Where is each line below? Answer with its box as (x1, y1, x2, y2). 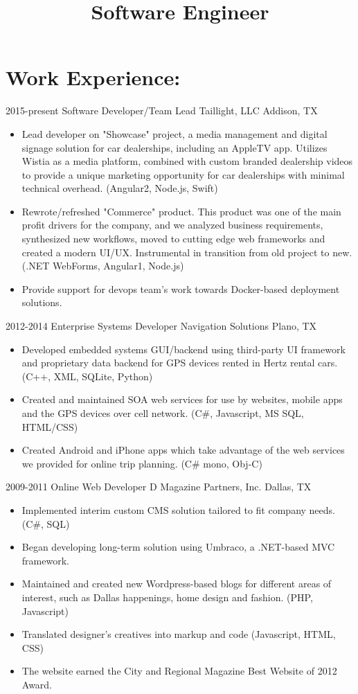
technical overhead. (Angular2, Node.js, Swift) (21, 181, 218, 195)
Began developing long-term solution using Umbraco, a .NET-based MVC (21, 540, 335, 554)
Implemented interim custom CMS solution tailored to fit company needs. (21, 502, 335, 517)
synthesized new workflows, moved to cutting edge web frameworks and (21, 231, 325, 246)
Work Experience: (6, 63, 181, 91)
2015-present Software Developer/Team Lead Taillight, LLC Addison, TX (6, 103, 318, 118)
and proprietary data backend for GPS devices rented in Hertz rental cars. (21, 355, 338, 370)
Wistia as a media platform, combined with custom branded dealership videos (21, 154, 353, 168)
